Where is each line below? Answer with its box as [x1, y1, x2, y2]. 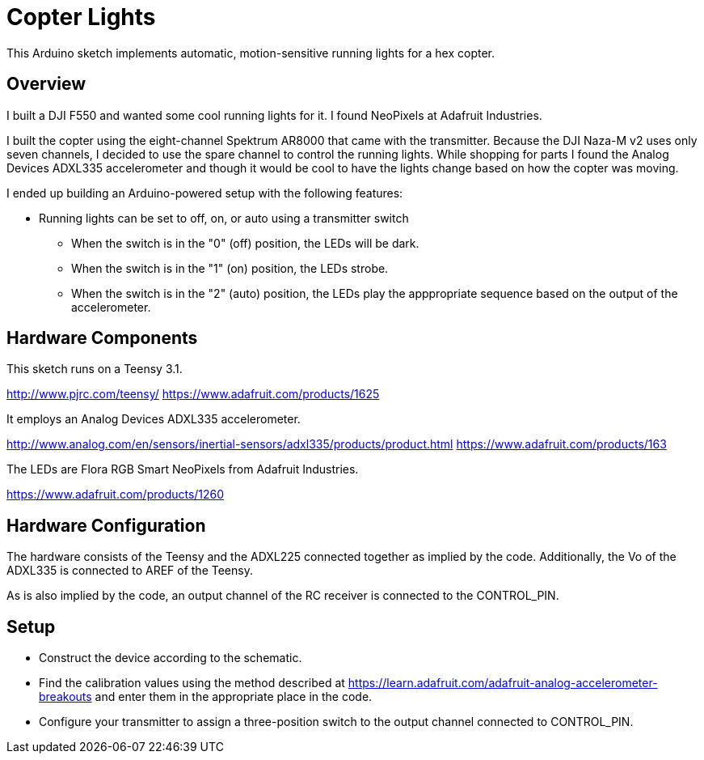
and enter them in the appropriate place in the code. [95, 690, 373, 704]
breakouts [39, 690, 92, 704]
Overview [6, 74, 86, 95]
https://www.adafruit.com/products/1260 [6, 487, 225, 502]
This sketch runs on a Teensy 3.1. [6, 362, 183, 376]
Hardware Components [6, 328, 198, 349]
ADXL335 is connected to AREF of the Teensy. [6, 563, 253, 578]
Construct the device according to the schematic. [39, 651, 302, 665]
